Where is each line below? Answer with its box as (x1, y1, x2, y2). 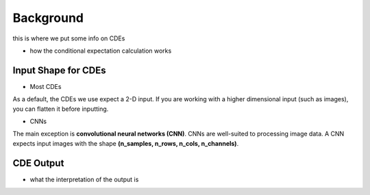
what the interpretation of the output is (29, 175, 139, 183)
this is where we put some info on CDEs (12, 34, 125, 42)
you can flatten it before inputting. (12, 105, 109, 113)
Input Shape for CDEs (12, 64, 106, 76)
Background (12, 10, 84, 25)
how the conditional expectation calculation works (29, 47, 172, 55)
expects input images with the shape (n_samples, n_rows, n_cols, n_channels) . (12, 139, 239, 147)
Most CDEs (29, 82, 62, 90)
